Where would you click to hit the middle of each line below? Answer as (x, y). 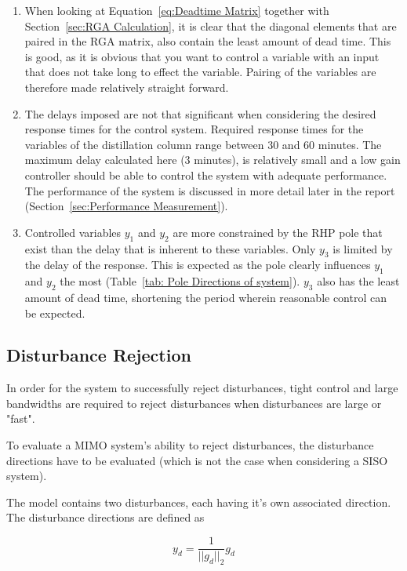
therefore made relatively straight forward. (127, 87)
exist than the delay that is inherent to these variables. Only (170, 248)
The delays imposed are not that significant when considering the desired (200, 113)
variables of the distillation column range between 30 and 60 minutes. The (203, 144)
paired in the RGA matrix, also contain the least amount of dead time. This (208, 41)
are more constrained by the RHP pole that (278, 232)
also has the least (358, 281)
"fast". (21, 418)
